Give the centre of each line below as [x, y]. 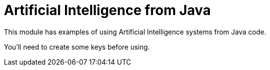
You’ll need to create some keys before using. [77, 47]
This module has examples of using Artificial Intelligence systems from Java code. [135, 32]
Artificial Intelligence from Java [107, 10]
